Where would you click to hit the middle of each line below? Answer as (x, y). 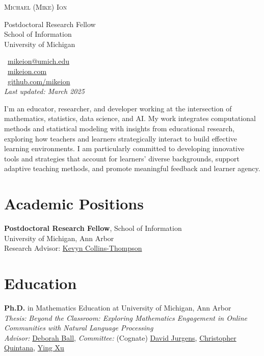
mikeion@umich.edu (38, 61)
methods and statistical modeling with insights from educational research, (120, 128)
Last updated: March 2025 (44, 91)
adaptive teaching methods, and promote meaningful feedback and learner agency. (132, 168)
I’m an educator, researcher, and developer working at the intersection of (118, 108)
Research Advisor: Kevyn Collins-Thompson (73, 248)
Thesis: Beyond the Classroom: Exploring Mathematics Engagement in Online (126, 317)
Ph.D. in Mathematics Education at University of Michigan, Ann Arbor (118, 307)
